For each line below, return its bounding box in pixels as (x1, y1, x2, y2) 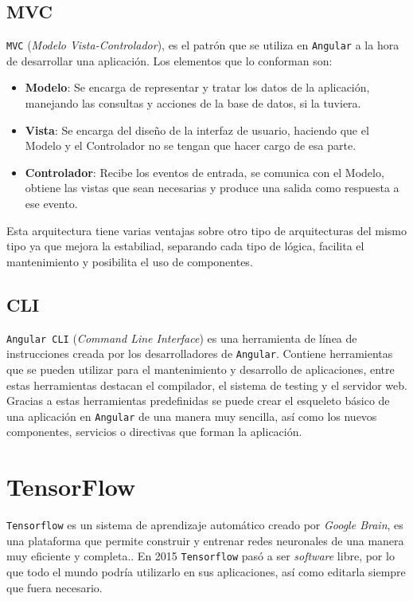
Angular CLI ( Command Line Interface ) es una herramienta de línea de (6, 329, 357, 346)
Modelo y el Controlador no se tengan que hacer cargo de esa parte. (25, 137, 357, 154)
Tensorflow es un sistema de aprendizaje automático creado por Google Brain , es (6, 517, 403, 533)
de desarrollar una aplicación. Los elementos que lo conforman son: (6, 52, 333, 69)
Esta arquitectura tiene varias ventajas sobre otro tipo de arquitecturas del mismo (6, 222, 407, 238)
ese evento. (25, 195, 78, 212)
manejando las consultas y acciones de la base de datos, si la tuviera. (25, 95, 361, 112)
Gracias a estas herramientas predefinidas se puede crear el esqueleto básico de (6, 392, 390, 409)
